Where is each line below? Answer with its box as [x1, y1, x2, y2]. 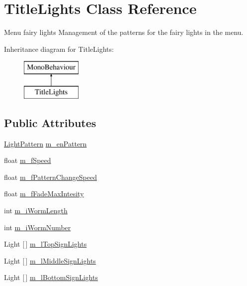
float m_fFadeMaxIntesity [4, 188, 84, 199]
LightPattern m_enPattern [4, 138, 87, 148]
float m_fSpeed [4, 155, 51, 165]
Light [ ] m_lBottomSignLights [4, 272, 98, 283]
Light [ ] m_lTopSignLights [4, 239, 87, 249]
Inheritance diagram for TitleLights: [4, 43, 114, 54]
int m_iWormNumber [4, 222, 71, 232]
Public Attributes [4, 115, 96, 130]
